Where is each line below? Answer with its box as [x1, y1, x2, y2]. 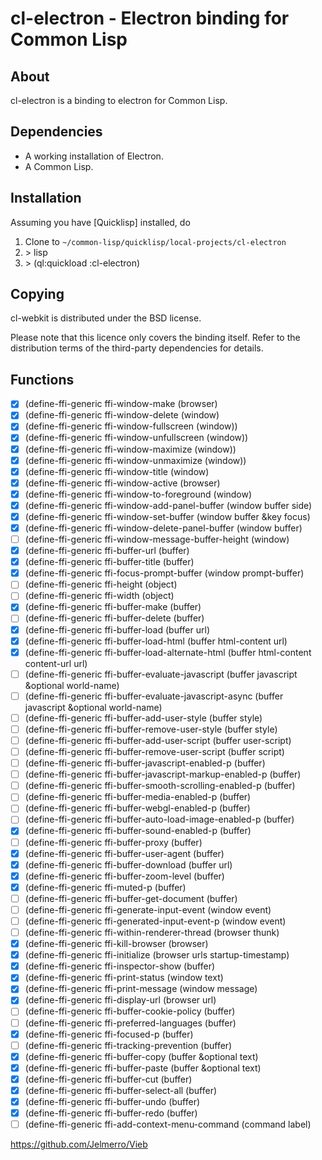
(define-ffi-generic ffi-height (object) [24, 578, 178, 591]
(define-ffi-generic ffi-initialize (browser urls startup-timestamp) [24, 949, 290, 961]
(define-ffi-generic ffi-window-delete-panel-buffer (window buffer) [24, 522, 303, 534]
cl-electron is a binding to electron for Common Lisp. [10, 95, 228, 106]
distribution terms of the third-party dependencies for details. [10, 342, 264, 354]
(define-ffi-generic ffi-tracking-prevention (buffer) [24, 1039, 233, 1051]
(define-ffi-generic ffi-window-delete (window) [24, 409, 220, 421]
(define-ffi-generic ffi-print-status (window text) [24, 972, 224, 984]
